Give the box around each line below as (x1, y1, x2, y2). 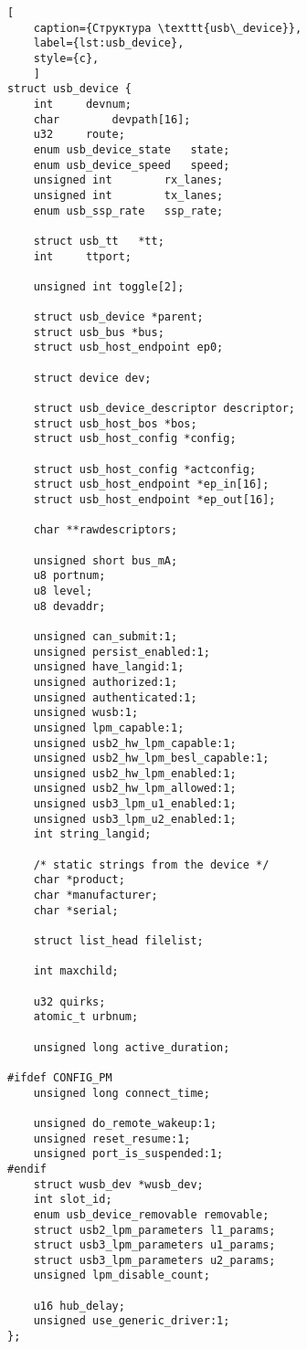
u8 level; (33, 584, 93, 597)
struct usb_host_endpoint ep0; (33, 341, 224, 354)
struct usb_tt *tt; (33, 234, 164, 248)
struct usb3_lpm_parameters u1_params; (33, 1238, 276, 1252)
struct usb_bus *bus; (33, 325, 164, 339)
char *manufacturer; (33, 889, 158, 902)
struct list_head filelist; (33, 934, 204, 948)
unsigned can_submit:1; (33, 629, 178, 643)
